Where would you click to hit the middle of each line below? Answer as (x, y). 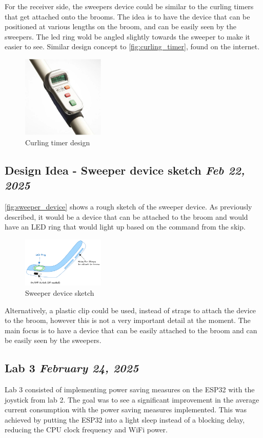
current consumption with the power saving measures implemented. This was (126, 410)
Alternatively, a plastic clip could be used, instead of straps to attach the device (130, 310)
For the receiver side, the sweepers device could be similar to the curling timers (129, 6)
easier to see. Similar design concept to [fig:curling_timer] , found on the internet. (132, 46)
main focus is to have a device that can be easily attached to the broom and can (131, 330)
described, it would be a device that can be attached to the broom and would (126, 216)
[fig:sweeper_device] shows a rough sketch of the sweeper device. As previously (128, 207)
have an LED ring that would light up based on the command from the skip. (125, 227)
